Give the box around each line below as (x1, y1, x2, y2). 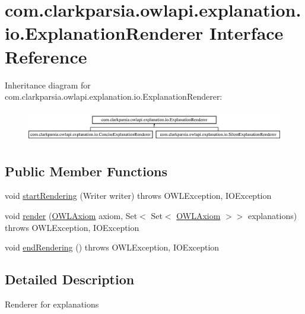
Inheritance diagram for (5, 78, 91, 91)
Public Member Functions (5, 161, 167, 180)
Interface (209, 21, 284, 45)
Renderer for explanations (5, 297, 99, 310)
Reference (5, 44, 87, 68)
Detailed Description (5, 270, 135, 288)
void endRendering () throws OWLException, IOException (5, 241, 220, 253)
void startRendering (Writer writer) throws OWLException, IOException (5, 189, 272, 202)
